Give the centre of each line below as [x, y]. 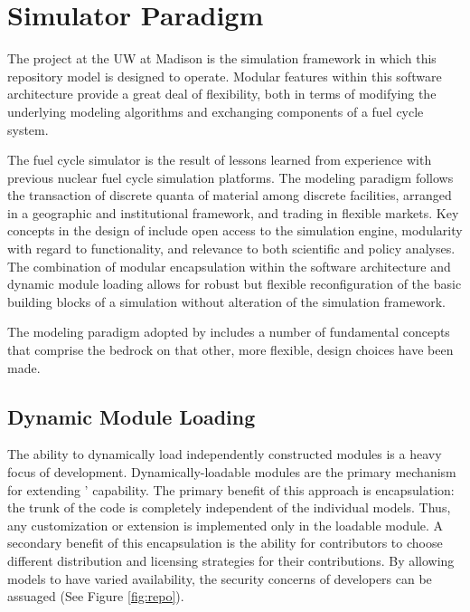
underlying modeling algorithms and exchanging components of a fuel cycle [216, 111]
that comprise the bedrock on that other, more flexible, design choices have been [230, 350]
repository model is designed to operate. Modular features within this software [225, 76]
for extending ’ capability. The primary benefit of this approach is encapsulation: [231, 489]
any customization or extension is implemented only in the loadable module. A [226, 525]
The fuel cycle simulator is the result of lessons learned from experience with [220, 160]
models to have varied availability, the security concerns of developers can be [220, 578]
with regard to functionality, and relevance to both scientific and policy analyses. [231, 249]
